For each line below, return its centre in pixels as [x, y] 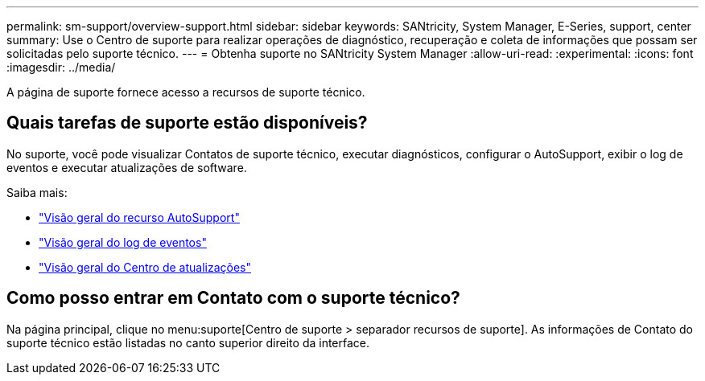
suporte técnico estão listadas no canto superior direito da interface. [188, 342]
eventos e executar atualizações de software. [127, 167]
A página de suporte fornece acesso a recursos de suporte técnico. [186, 92]
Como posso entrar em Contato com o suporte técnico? [233, 298]
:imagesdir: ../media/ [61, 67]
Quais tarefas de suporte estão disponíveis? [187, 123]
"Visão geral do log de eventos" [123, 242]
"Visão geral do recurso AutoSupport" [139, 217]
